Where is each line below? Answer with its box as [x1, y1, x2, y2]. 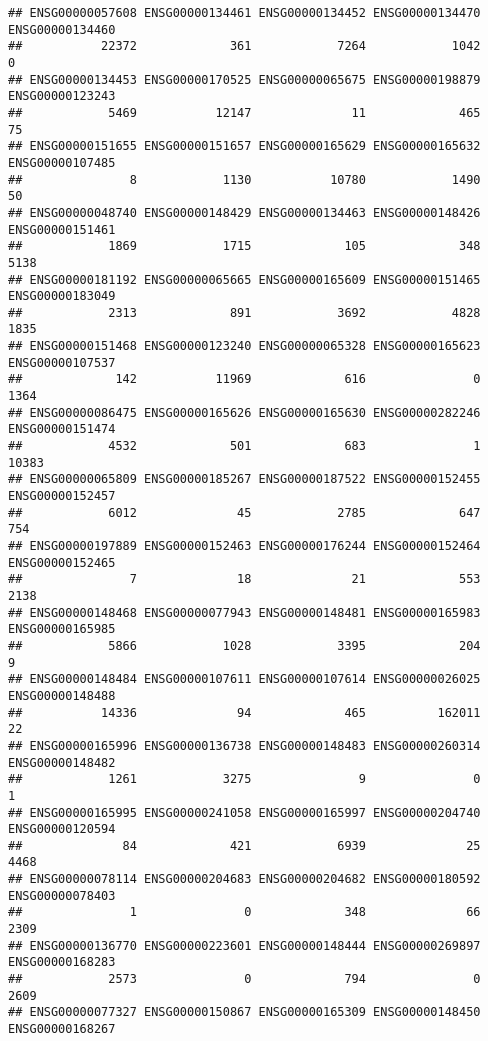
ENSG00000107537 [8, 355, 116, 370]
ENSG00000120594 [8, 822, 116, 837]
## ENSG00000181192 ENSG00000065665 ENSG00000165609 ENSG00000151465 [8, 272, 481, 287]
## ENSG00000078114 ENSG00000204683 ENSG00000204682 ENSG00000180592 [8, 872, 481, 887]
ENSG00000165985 [8, 622, 116, 637]
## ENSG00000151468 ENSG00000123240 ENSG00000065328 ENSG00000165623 [8, 339, 481, 354]
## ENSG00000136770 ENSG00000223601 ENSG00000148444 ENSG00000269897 [8, 938, 481, 953]
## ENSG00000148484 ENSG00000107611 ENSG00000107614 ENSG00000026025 [8, 672, 481, 687]
